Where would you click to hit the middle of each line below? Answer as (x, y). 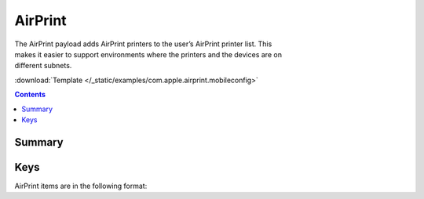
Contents (30, 95)
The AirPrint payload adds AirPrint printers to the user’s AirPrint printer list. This (143, 44)
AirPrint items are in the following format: (81, 186)
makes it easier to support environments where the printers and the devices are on (148, 54)
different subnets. (43, 66)
